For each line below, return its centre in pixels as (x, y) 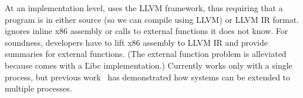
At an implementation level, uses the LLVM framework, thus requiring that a (144, 8)
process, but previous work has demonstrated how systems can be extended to (148, 77)
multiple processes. (38, 88)
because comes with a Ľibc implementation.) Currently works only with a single (149, 65)
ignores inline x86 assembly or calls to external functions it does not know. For (147, 31)
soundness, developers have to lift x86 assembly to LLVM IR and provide (136, 42)
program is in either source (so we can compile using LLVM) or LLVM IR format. (152, 19)
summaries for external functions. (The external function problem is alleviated (146, 54)
